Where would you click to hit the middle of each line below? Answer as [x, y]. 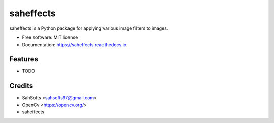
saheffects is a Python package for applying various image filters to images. [89, 28]
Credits [21, 86]
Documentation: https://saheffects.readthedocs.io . [75, 45]
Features [24, 59]
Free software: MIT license [50, 37]
